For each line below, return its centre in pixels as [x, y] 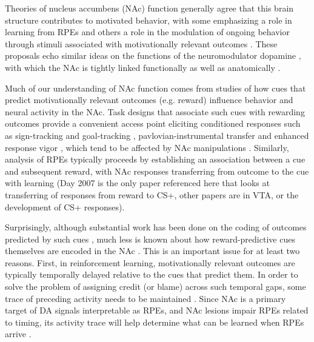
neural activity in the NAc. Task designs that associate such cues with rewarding [155, 111]
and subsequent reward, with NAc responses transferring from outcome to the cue [157, 171]
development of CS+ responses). [65, 206]
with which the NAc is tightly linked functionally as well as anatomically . [143, 67]
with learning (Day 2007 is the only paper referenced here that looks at [137, 183]
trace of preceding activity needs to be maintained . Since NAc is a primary [145, 298]
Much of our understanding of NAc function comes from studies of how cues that [155, 88]
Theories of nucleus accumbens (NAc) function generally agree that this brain [149, 8]
